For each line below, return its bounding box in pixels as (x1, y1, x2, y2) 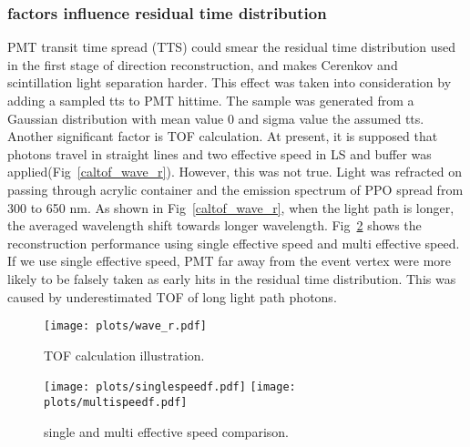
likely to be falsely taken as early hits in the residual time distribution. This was (7, 269, 456, 288)
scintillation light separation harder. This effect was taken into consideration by (7, 73, 452, 92)
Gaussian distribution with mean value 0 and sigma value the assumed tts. (7, 108, 424, 127)
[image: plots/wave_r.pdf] (44, 320, 207, 333)
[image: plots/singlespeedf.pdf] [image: (44, 381, 296, 394)
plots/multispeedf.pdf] (44, 396, 188, 410)
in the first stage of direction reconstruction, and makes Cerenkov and (7, 55, 398, 74)
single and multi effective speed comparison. (44, 422, 289, 441)
